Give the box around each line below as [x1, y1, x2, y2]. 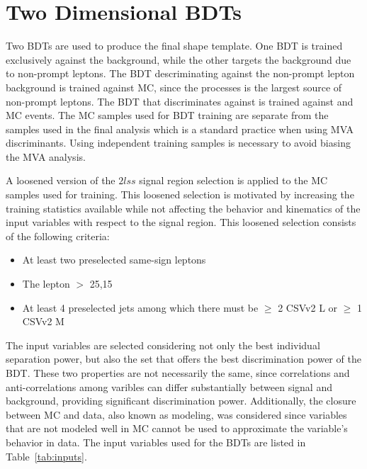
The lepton [22, 276, 70, 291]
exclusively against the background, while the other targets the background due [6, 52, 351, 67]
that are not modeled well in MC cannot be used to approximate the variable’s [6, 421, 348, 436]
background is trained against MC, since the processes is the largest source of [6, 79, 342, 94]
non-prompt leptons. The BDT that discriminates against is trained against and [6, 94, 354, 108]
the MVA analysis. [6, 149, 86, 164]
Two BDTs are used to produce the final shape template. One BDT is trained [6, 38, 343, 53]
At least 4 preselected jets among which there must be [22, 300, 259, 315]
